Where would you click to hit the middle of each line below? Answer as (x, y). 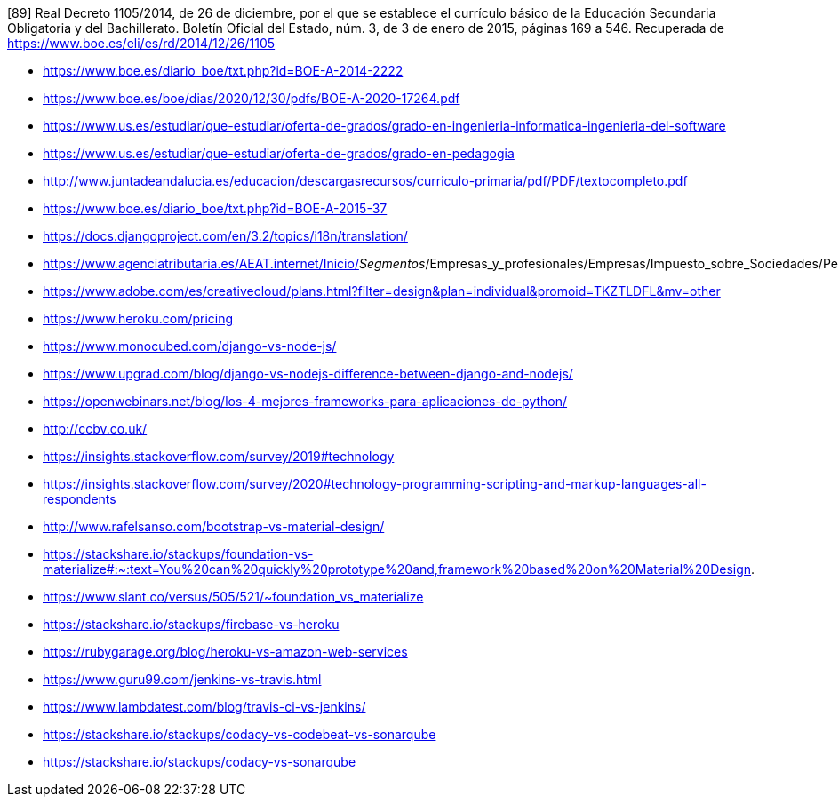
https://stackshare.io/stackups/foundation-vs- (178, 554)
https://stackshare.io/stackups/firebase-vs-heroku (191, 624)
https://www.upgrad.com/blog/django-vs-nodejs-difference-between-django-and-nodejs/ (308, 374)
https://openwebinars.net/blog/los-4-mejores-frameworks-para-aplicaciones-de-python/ (305, 401)
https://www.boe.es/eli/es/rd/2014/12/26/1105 (141, 43)
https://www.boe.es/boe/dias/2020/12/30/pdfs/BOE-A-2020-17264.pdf (252, 98)
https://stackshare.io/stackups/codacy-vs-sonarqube (200, 762)
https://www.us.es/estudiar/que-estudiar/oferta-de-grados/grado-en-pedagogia (279, 153)
